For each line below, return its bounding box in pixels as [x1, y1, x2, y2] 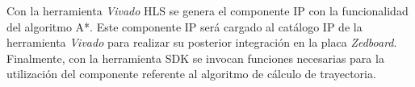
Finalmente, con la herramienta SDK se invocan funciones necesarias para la [6, 49, 384, 66]
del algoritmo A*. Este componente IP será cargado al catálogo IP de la [6, 18, 363, 35]
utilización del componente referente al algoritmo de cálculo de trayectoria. [6, 65, 376, 82]
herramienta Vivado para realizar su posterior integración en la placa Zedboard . [6, 34, 397, 51]
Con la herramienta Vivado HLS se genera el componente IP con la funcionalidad [6, 2, 409, 19]
